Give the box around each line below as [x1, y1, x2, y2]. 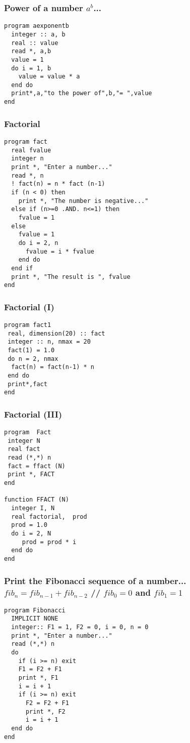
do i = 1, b [11, 64, 51, 72]
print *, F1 [18, 674, 58, 682]
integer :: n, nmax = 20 [8, 338, 91, 346]
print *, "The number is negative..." [18, 197, 149, 204]
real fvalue [11, 146, 51, 154]
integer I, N [11, 505, 55, 512]
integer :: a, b [11, 30, 66, 38]
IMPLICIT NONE [11, 615, 58, 623]
